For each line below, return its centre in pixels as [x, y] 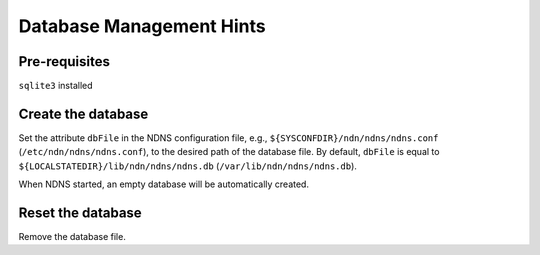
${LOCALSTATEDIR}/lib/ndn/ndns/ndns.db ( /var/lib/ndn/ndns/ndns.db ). [187, 166]
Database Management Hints [142, 26]
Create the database [83, 113]
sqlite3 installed [56, 86]
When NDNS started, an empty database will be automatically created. [164, 184]
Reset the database [80, 212]
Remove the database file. [72, 237]
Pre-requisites [64, 61]
